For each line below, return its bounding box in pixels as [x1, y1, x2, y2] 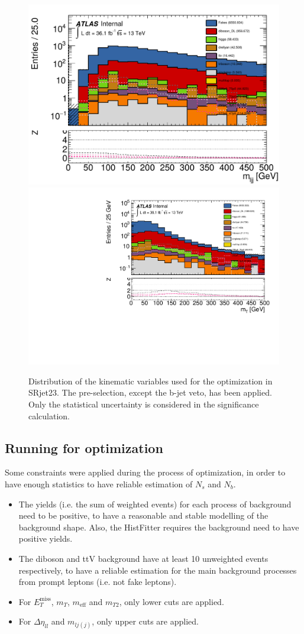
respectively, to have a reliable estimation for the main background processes [18, 564, 297, 576]
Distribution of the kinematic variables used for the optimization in [28, 374, 273, 387]
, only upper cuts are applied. [92, 615, 199, 627]
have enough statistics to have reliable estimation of [5, 477, 193, 490]
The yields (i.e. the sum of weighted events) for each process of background [18, 497, 292, 510]
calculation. [28, 409, 70, 422]
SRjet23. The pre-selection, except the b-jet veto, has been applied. [28, 386, 272, 399]
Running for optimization [5, 438, 163, 457]
